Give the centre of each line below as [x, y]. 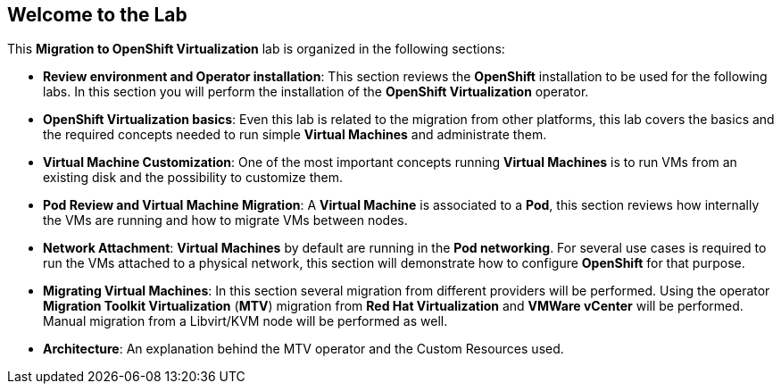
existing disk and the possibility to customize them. [193, 178]
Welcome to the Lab [97, 15]
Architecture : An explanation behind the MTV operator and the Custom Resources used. [303, 349]
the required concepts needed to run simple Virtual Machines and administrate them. [295, 135]
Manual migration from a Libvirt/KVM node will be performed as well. [245, 321]
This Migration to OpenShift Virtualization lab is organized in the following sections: [256, 49]
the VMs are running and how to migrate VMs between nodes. [225, 220]
